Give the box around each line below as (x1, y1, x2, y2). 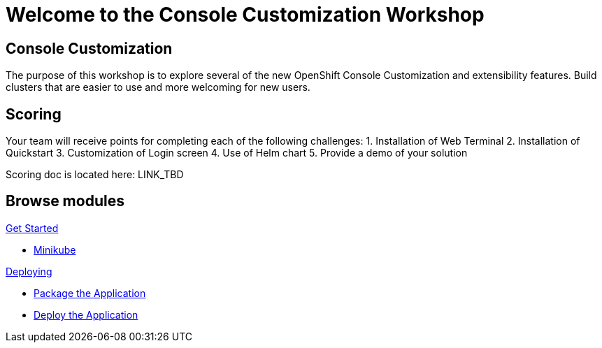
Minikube (34, 243, 76, 256)
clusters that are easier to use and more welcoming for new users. (6, 81, 310, 94)
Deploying (6, 265, 52, 277)
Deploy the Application (34, 308, 138, 321)
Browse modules (6, 192, 124, 210)
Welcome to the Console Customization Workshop (6, 3, 485, 27)
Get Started (6, 222, 59, 234)
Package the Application (34, 287, 146, 299)
